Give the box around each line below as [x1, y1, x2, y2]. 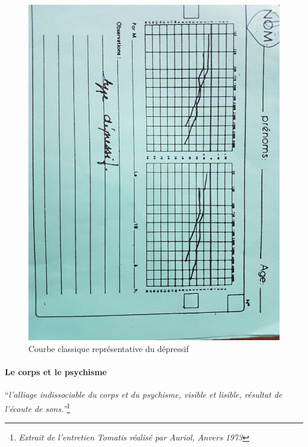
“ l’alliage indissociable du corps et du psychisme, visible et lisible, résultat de [5, 388, 283, 401]
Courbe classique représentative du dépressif [28, 342, 189, 354]
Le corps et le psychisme [5, 366, 107, 378]
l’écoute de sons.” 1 [5, 400, 70, 414]
